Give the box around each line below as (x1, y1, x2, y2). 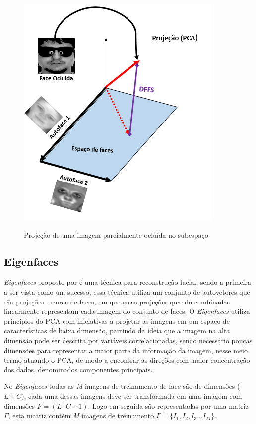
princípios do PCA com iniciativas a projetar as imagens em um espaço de (4, 315, 230, 326)
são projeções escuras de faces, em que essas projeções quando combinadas (4, 296, 230, 306)
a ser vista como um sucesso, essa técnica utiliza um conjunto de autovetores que (4, 286, 250, 297)
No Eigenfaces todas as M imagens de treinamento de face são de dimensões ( (4, 381, 240, 391)
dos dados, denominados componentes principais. (4, 364, 153, 374)
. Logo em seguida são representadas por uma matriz (88, 400, 249, 411)
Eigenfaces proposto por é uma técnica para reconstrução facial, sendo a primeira (4, 277, 252, 287)
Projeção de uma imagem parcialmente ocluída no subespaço (24, 229, 208, 240)
